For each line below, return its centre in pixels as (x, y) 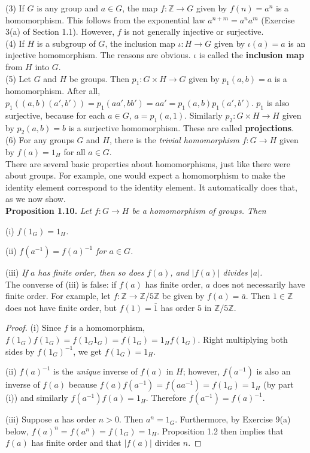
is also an (273, 371)
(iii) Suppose (29, 419)
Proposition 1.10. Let (48, 210)
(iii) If (16, 272)
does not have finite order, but (61, 307)
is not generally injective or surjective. (194, 31)
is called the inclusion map (252, 55)
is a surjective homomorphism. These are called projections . (181, 127)
